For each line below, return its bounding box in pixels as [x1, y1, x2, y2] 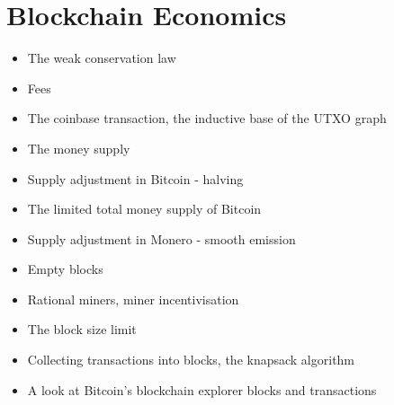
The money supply [27, 138, 130, 157]
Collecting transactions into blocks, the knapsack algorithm [27, 350, 355, 369]
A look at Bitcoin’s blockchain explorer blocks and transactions [27, 380, 377, 399]
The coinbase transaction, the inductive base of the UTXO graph [27, 109, 387, 128]
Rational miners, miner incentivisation [27, 289, 239, 308]
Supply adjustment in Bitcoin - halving [27, 169, 244, 188]
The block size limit [27, 320, 137, 339]
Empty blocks [27, 260, 103, 278]
